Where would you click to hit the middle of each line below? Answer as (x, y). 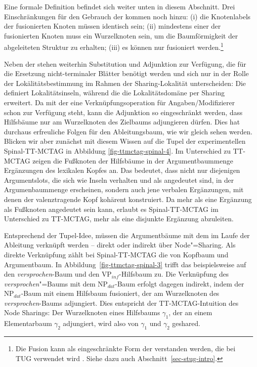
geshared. (186, 323)
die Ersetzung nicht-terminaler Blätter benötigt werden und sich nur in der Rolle (127, 73)
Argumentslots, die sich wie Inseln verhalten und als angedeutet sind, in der (119, 180)
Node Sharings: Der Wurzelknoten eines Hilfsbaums (82, 312)
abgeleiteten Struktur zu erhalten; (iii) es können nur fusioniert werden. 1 (114, 46)
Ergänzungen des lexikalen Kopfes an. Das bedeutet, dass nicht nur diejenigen (122, 170)
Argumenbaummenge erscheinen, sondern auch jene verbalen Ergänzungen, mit (124, 189)
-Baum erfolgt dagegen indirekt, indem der (179, 283)
